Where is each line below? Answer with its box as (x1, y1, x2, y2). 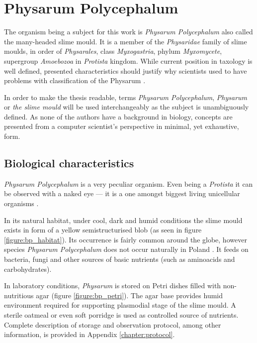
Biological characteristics (4, 155, 134, 171)
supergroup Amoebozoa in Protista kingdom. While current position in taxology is (4, 55, 253, 66)
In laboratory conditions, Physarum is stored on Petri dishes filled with (4, 280, 221, 291)
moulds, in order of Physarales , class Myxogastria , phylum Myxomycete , (4, 46, 222, 56)
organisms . (4, 198, 39, 209)
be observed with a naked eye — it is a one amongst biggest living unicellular (4, 188, 240, 199)
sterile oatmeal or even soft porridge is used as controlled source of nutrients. (4, 309, 239, 320)
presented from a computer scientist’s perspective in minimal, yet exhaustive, (4, 121, 239, 131)
